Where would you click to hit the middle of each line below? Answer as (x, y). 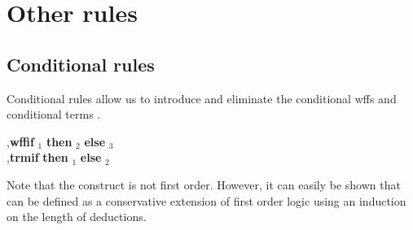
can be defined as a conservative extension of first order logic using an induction (206, 200)
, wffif (20, 141)
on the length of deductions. (77, 217)
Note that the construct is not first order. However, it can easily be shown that (204, 184)
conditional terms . (54, 114)
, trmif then (37, 157)
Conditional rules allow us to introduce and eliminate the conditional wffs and (202, 98)
